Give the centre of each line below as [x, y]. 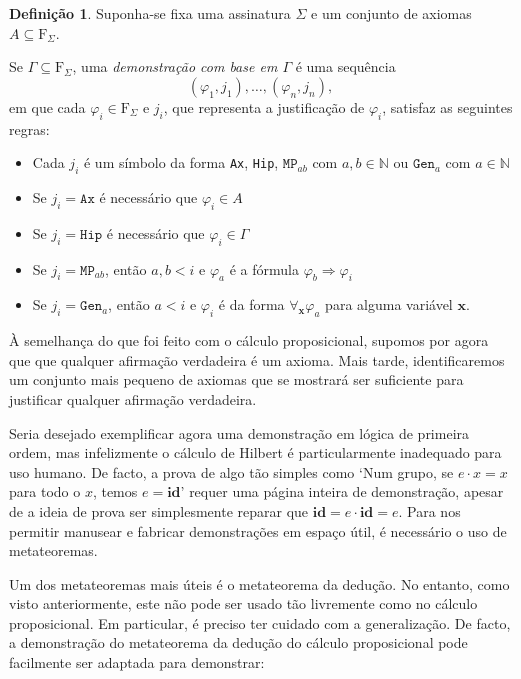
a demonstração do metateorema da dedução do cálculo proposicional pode [238, 642]
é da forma [251, 304]
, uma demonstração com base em [175, 66]
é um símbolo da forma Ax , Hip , [181, 162]
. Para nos [429, 510]
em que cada [47, 106]
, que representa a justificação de [264, 106]
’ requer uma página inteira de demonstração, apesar [342, 491]
